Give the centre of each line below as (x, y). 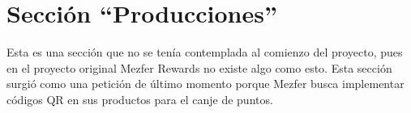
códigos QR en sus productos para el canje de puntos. (140, 99)
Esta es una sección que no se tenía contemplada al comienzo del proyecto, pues (205, 52)
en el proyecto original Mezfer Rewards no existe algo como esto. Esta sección (199, 67)
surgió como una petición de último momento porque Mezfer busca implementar (205, 84)
